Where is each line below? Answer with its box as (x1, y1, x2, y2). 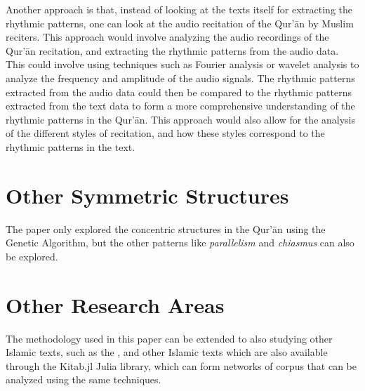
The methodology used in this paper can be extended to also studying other (6, 331, 333, 345)
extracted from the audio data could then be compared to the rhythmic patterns (6, 84, 352, 99)
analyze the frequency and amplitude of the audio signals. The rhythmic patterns (6, 70, 355, 85)
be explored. (6, 248, 58, 263)
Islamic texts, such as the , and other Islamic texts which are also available (6, 345, 328, 359)
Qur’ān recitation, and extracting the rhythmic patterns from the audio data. (6, 43, 339, 58)
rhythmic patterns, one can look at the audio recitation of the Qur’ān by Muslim (6, 15, 354, 30)
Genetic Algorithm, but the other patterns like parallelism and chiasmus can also (6, 235, 354, 250)
